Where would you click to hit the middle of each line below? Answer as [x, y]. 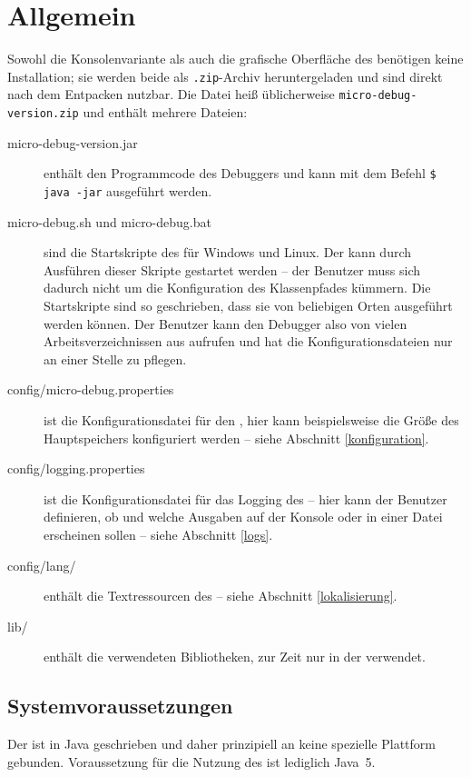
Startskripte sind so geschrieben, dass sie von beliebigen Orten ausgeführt [248, 305]
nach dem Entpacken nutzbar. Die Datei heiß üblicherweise [171, 94]
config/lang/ [42, 565]
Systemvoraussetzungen [120, 706]
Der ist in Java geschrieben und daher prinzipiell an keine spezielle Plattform [221, 744]
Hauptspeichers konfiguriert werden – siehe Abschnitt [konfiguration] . [236, 438]
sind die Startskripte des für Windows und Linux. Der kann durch [228, 252]
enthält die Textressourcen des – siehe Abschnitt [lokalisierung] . [221, 596]
